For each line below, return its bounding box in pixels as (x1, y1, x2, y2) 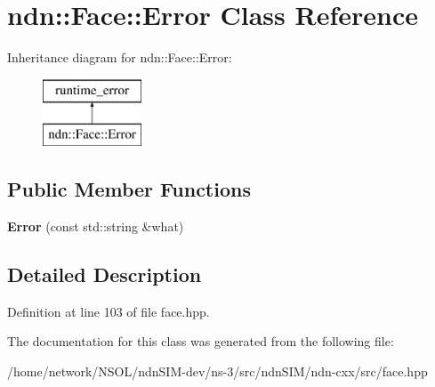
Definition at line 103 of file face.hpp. (7, 302, 210, 320)
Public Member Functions (7, 175, 251, 203)
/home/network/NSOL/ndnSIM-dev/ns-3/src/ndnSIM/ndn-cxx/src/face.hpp (7, 362, 428, 381)
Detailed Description (7, 261, 202, 288)
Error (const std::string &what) (7, 217, 184, 236)
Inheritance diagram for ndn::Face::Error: (7, 48, 232, 67)
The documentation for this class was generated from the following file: (7, 332, 394, 351)
